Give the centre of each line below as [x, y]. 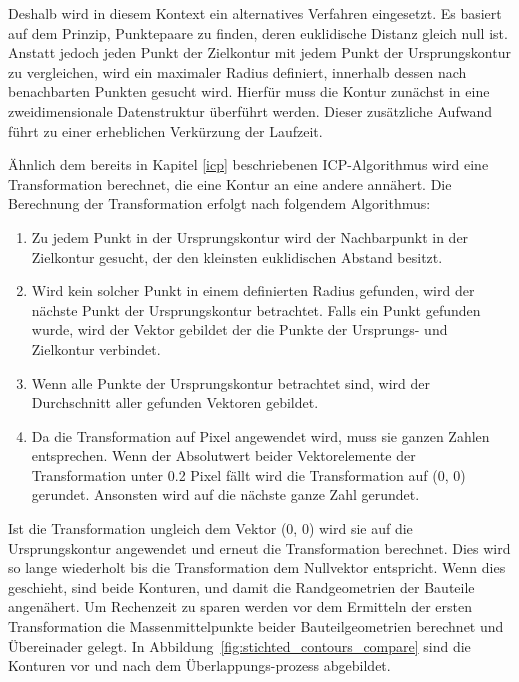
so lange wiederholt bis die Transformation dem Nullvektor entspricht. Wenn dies [257, 567]
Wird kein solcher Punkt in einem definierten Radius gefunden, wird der [253, 290]
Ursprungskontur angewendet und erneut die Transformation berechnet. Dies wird [259, 547]
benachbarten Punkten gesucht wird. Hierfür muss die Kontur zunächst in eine [249, 91]
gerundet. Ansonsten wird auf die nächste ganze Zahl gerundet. [225, 494]
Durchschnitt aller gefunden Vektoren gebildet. [175, 402]
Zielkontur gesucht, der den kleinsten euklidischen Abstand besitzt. [237, 256]
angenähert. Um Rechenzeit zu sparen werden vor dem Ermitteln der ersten [240, 606]
